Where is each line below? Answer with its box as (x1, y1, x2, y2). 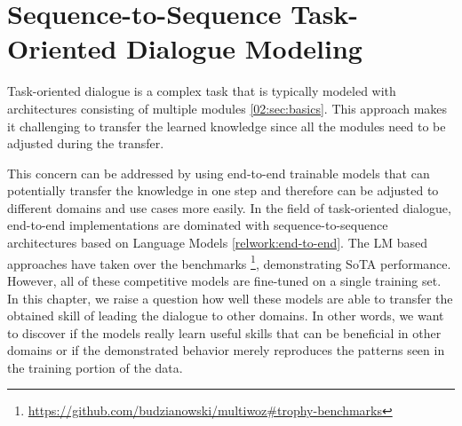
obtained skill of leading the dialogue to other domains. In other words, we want (7, 306, 444, 325)
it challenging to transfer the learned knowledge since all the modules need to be (7, 116, 446, 135)
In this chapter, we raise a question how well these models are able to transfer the (7, 288, 453, 307)
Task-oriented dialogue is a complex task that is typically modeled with (7, 82, 396, 100)
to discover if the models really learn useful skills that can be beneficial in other (7, 323, 442, 342)
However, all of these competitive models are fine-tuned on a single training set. (7, 271, 442, 289)
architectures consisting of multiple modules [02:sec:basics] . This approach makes (7, 99, 448, 117)
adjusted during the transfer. (7, 134, 164, 153)
